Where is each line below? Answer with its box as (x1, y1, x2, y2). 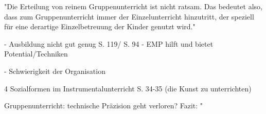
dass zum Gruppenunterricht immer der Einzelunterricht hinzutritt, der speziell (4, 11, 254, 22)
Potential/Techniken (4, 48, 68, 59)
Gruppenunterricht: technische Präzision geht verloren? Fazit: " (4, 100, 203, 111)
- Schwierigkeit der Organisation (4, 65, 105, 76)
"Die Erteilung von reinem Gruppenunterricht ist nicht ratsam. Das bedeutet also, (4, 1, 262, 11)
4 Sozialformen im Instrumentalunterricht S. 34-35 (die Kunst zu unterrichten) (4, 83, 252, 93)
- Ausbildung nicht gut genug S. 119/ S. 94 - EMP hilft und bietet (4, 38, 214, 49)
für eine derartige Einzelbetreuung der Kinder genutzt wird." (4, 21, 196, 32)
